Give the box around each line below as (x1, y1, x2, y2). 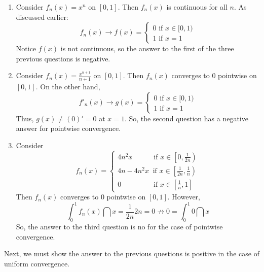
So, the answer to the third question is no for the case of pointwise (16, 221, 223, 232)
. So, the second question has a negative (124, 113, 248, 123)
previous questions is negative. (16, 53, 110, 63)
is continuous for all (166, 2, 228, 12)
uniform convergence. (4, 258, 70, 268)
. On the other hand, (35, 81, 100, 92)
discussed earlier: (16, 11, 68, 22)
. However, (167, 191, 200, 202)
